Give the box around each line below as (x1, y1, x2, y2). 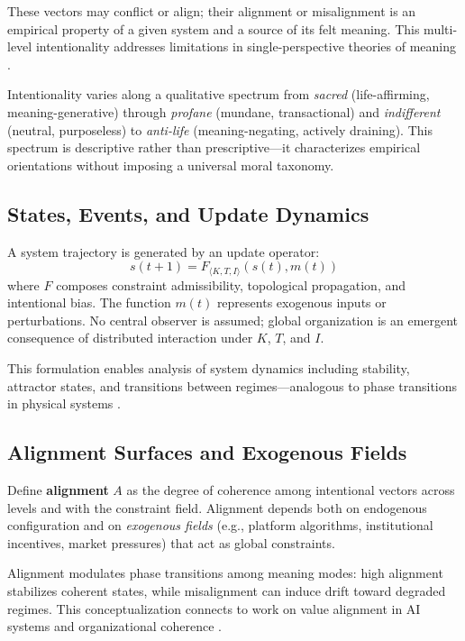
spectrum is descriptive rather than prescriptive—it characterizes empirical (7, 138, 421, 157)
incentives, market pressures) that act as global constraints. (7, 533, 335, 552)
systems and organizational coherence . (7, 617, 222, 636)
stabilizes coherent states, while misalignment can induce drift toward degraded (7, 581, 446, 600)
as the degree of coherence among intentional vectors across (126, 480, 455, 499)
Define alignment (7, 480, 109, 499)
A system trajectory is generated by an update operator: (7, 242, 320, 261)
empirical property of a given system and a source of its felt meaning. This (7, 19, 420, 38)
